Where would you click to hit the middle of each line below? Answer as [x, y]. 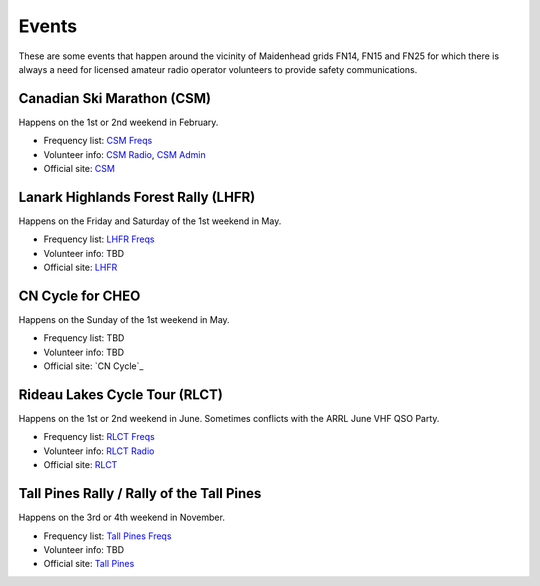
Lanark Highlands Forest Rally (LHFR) [137, 196]
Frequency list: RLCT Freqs [99, 437]
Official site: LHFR [80, 267]
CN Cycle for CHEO [79, 295]
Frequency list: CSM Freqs [98, 141]
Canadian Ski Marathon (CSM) [115, 98]
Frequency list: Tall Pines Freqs [107, 536]
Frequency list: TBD [84, 338]
